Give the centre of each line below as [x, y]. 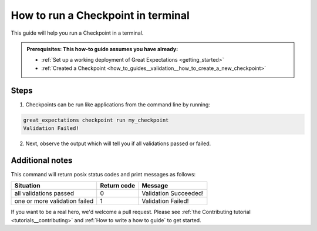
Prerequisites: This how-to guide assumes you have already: [102, 49]
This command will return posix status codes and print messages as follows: [103, 174]
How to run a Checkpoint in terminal [100, 15]
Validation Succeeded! [173, 193]
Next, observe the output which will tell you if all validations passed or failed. [118, 143]
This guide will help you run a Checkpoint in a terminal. [77, 33]
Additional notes [42, 160]
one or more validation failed [54, 201]
